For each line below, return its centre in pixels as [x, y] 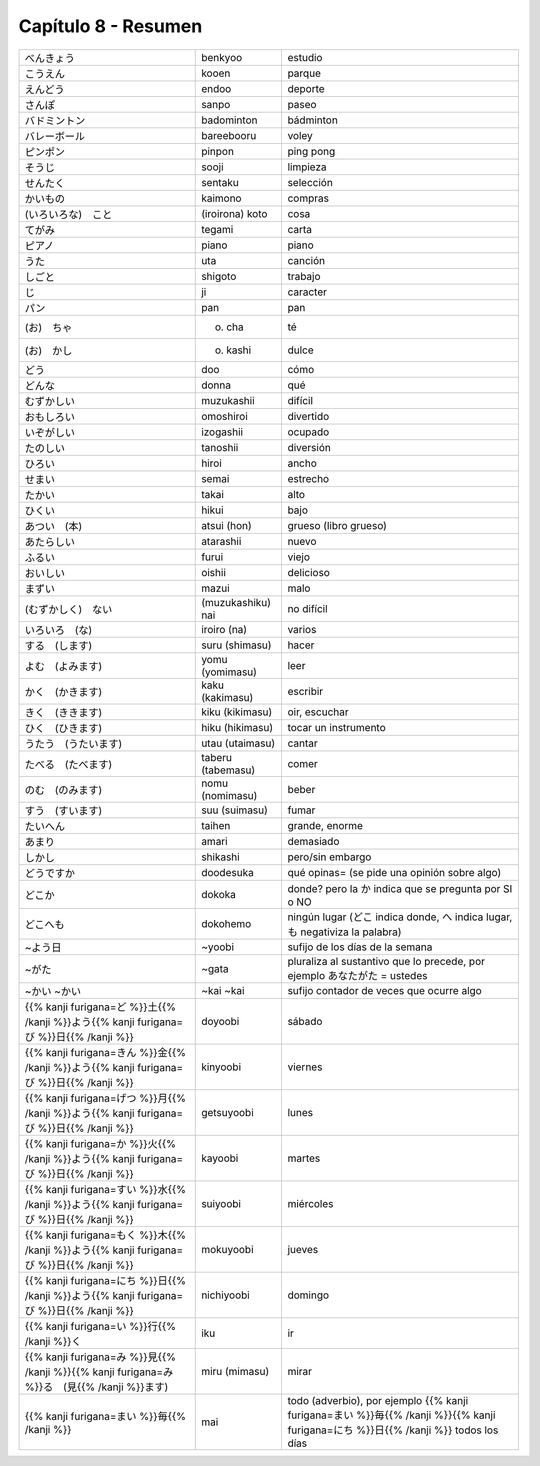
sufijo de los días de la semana [360, 947]
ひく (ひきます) [63, 728]
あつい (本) [53, 526]
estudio [305, 57]
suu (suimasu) [235, 810]
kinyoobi [221, 1067]
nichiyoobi [225, 1295]
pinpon [218, 151]
